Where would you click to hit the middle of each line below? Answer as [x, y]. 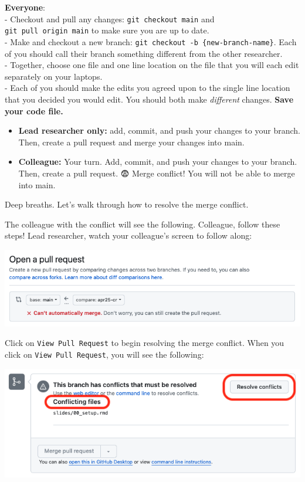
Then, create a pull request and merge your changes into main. [131, 142]
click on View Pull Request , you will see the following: [104, 354]
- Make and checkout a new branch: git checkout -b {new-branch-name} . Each [151, 41]
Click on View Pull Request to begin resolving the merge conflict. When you [145, 343]
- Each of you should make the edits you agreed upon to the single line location [148, 88]
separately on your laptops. [54, 76]
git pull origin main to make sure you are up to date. [107, 30]
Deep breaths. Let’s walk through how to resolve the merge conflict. [127, 204]
